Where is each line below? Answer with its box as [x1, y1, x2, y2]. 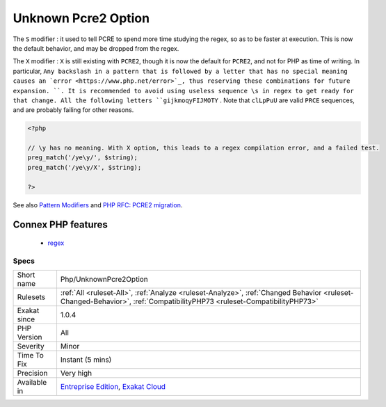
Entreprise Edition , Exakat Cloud [60, 382, 166, 392]
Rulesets [17, 292, 45, 302]
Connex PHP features [13, 219, 108, 231]
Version [17, 333, 42, 342]
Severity [17, 342, 45, 351]
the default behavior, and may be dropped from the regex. [13, 44, 179, 52]
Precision [17, 369, 48, 378]
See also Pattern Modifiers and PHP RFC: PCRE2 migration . [13, 200, 183, 209]
